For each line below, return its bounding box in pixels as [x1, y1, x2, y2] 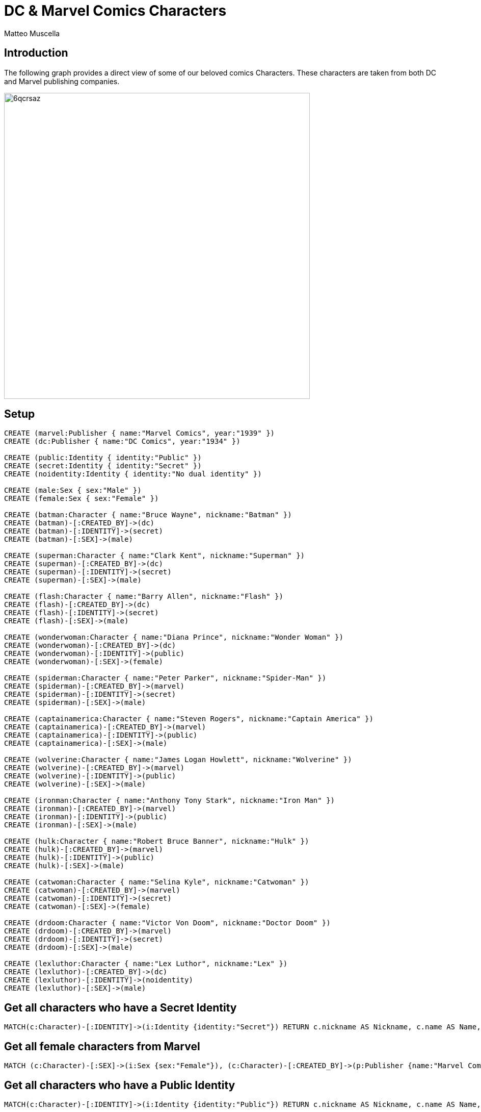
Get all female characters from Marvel [4, 1040, 200, 1053]
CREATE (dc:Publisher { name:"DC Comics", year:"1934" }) [4, 437, 240, 446]
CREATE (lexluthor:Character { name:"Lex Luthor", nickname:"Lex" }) [4, 959, 288, 968]
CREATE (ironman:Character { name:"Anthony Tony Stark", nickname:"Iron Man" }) [4, 796, 335, 805]
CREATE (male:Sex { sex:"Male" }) [4, 486, 142, 495]
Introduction [4, 46, 68, 60]
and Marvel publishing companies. [4, 77, 120, 86]
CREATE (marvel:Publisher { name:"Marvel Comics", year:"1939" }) [4, 429, 275, 438]
